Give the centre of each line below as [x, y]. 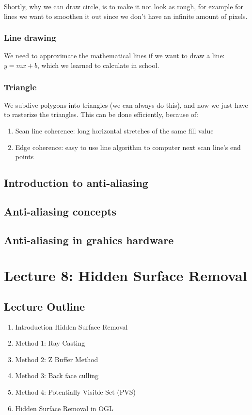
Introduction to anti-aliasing [76, 183]
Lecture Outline [45, 306]
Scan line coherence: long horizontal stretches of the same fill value [114, 131]
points [24, 157]
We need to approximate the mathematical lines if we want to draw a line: [114, 56]
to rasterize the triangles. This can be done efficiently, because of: [101, 114]
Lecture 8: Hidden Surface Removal [126, 275]
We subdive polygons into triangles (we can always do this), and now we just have [126, 105]
